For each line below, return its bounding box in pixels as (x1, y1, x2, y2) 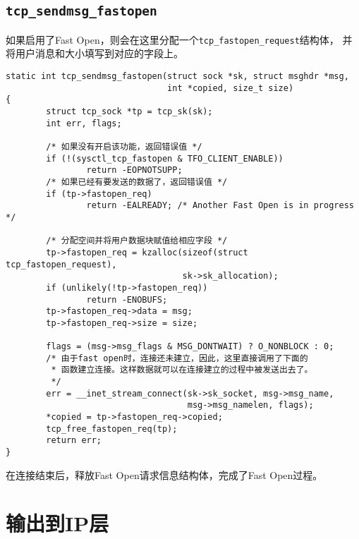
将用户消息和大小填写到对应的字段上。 (6, 46, 183, 61)
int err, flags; (46, 118, 122, 128)
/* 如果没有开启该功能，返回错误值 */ (46, 141, 202, 152)
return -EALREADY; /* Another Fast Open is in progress (86, 200, 354, 211)
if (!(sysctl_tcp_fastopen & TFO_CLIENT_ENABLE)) (46, 153, 284, 164)
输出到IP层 (6, 509, 109, 538)
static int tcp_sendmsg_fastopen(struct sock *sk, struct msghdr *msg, (6, 71, 349, 82)
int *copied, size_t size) (167, 83, 294, 93)
